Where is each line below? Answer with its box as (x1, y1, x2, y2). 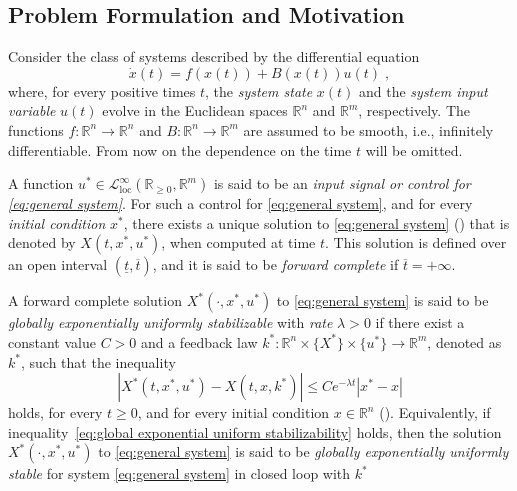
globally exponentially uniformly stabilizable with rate (8, 312, 333, 333)
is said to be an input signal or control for (213, 173, 471, 194)
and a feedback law (140, 331, 258, 352)
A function (8, 173, 74, 194)
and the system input (359, 80, 488, 101)
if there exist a (375, 312, 465, 333)
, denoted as (427, 331, 502, 352)
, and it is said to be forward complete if (152, 254, 399, 275)
